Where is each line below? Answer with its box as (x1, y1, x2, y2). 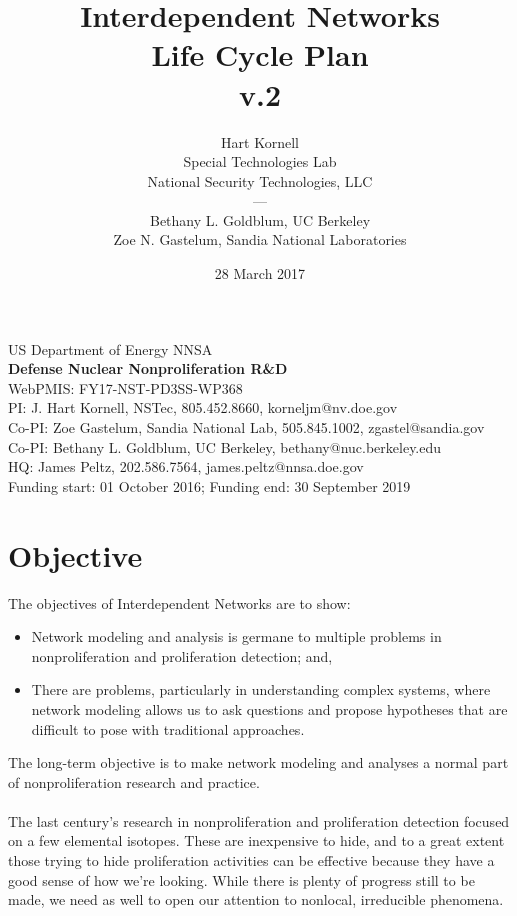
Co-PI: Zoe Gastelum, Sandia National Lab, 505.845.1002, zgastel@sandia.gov (8, 417, 485, 438)
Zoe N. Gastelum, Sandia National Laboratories (113, 229, 407, 250)
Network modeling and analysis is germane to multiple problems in (31, 626, 442, 647)
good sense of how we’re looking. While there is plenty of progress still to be (8, 869, 475, 890)
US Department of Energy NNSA (8, 338, 213, 359)
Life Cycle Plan (151, 34, 369, 75)
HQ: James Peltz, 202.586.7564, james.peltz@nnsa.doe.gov (8, 456, 364, 477)
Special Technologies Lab (183, 151, 337, 172)
